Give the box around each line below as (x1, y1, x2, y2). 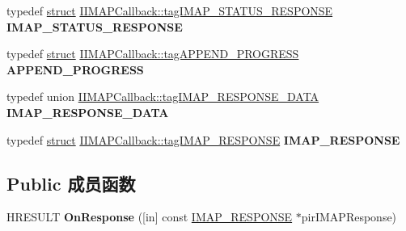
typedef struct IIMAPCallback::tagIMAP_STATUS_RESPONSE (6, 2, 333, 19)
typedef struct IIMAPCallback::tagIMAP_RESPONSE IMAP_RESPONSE (6, 131, 400, 148)
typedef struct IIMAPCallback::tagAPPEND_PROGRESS (6, 45, 299, 62)
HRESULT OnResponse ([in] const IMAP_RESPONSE (6, 208, 293, 225)
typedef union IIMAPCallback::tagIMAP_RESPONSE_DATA (6, 88, 319, 105)
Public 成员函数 (6, 170, 136, 195)
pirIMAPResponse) (301, 208, 397, 225)
